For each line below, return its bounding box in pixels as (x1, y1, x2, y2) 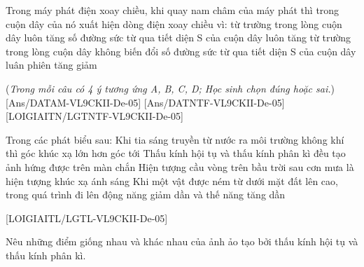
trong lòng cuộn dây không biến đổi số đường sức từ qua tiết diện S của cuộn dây (6, 43, 356, 58)
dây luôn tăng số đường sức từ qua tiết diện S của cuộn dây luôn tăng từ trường (6, 30, 351, 45)
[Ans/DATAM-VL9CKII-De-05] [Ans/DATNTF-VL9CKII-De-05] (6, 95, 285, 109)
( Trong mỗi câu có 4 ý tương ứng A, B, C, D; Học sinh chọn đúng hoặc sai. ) (6, 81, 335, 95)
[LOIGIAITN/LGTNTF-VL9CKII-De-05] (6, 109, 183, 123)
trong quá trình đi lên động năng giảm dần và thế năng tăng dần (6, 187, 286, 202)
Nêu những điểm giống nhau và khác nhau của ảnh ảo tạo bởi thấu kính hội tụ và (6, 234, 358, 249)
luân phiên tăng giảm (6, 57, 97, 72)
